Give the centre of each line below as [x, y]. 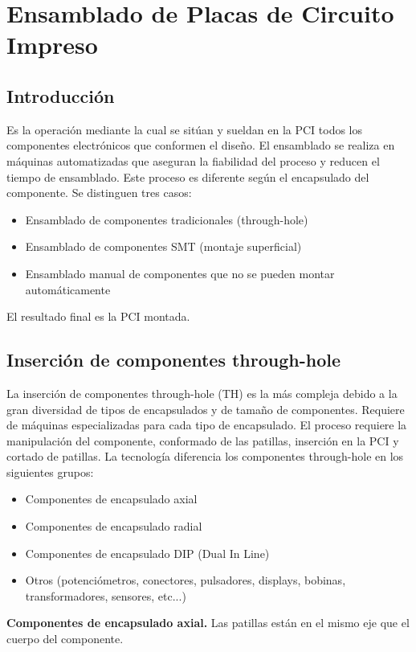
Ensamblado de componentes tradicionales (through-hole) [167, 219]
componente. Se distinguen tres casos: [99, 193]
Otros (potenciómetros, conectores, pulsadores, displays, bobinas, [186, 580]
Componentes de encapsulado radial [114, 526]
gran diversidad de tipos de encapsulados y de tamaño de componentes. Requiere [206, 409]
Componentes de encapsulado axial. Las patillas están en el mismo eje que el [208, 623]
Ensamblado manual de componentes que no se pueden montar [180, 273]
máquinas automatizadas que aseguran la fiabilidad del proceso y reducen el [193, 160]
